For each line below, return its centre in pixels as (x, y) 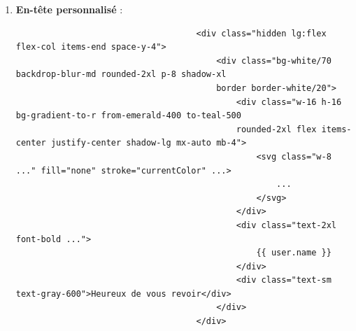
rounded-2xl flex (276, 129)
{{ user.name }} (294, 253)
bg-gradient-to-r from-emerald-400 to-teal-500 (128, 116)
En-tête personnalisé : (69, 9)
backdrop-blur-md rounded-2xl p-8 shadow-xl (121, 75)
